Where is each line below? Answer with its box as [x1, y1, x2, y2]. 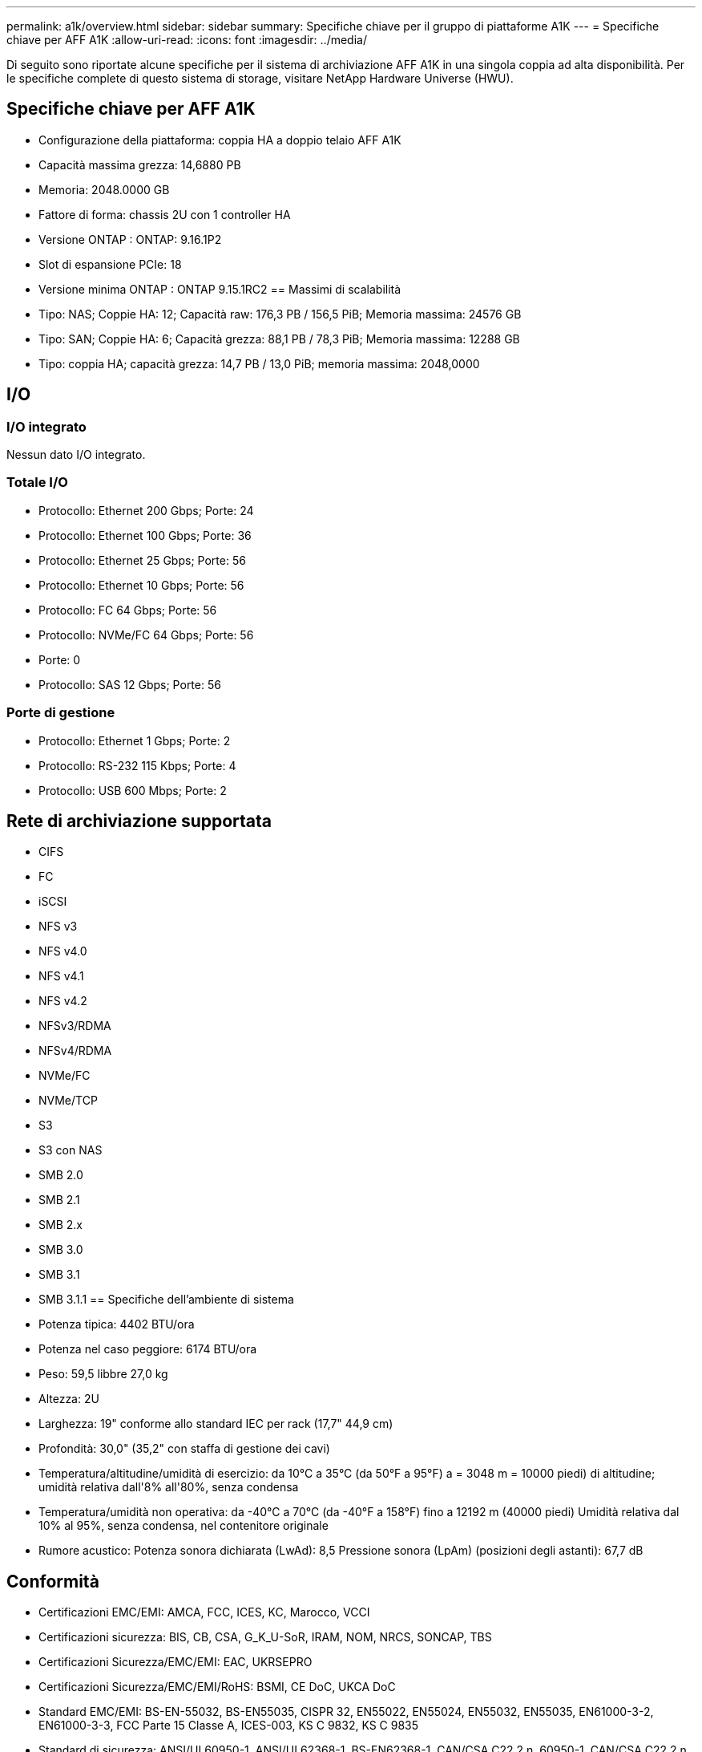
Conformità [6, 1571, 99, 1592]
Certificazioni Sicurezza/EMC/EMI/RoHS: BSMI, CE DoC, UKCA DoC [38, 1680, 396, 1694]
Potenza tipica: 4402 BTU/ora [38, 1317, 195, 1332]
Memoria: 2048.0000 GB [38, 182, 170, 197]
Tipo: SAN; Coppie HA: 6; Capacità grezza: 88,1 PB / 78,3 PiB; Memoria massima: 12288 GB [38, 331, 520, 346]
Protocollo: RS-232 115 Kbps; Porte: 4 [38, 758, 236, 773]
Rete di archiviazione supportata [6, 810, 272, 831]
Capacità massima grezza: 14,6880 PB [38, 157, 241, 172]
